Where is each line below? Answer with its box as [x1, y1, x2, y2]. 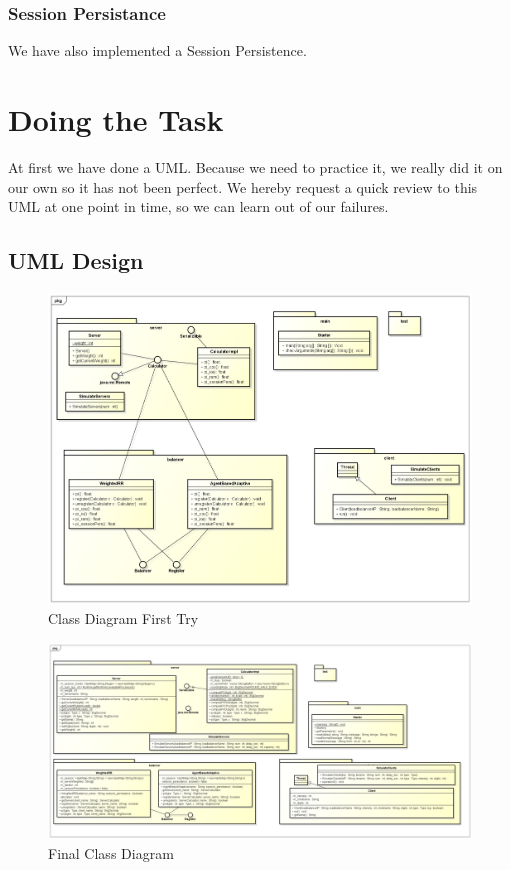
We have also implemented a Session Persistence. [8, 40, 307, 61]
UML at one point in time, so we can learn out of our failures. [8, 196, 389, 217]
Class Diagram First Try [48, 608, 199, 629]
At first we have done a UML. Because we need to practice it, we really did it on [8, 156, 503, 177]
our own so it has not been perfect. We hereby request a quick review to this [8, 176, 478, 197]
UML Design [8, 245, 144, 276]
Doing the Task [8, 99, 224, 139]
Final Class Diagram [48, 842, 174, 863]
